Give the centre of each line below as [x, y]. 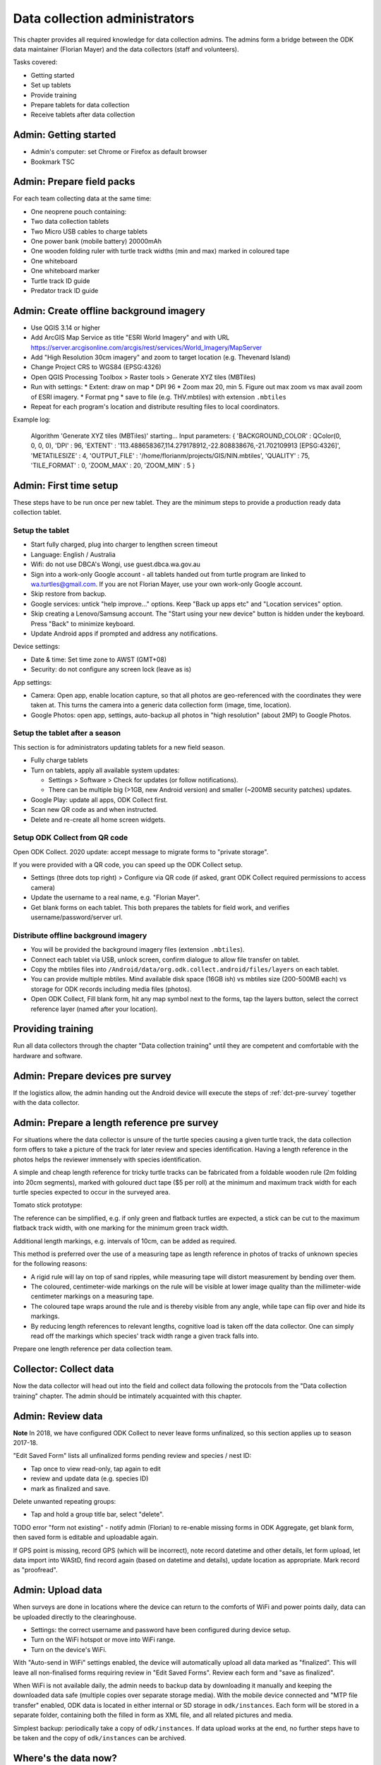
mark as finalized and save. [71, 1488]
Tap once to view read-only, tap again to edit [96, 1468]
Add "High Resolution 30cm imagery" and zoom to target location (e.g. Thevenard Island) [161, 357]
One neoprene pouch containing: [79, 211]
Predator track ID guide [65, 291]
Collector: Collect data [64, 1369]
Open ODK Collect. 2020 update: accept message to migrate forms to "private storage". [141, 851]
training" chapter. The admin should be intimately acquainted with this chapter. [128, 1396]
